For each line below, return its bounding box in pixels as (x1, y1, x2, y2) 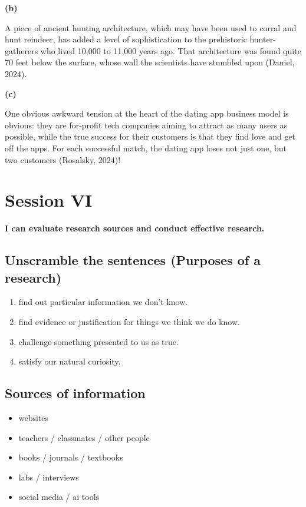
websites (18, 412, 49, 424)
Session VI (5, 188, 93, 212)
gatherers (5, 44, 38, 57)
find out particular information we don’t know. (18, 296, 188, 308)
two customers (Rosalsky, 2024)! (5, 153, 121, 165)
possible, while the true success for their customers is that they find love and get (5, 130, 296, 143)
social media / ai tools (18, 491, 100, 503)
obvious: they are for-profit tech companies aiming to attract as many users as (5, 118, 288, 131)
